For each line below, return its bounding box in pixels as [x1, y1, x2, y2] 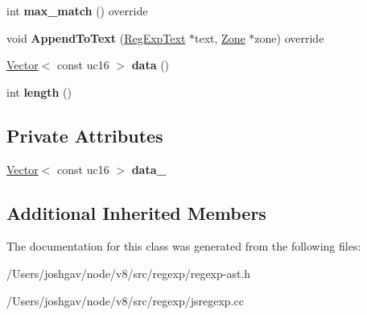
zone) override [254, 29, 324, 46]
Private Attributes [6, 122, 163, 147]
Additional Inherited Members [6, 200, 266, 225]
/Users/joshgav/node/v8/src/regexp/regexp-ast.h [6, 264, 251, 281]
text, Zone [195, 29, 245, 46]
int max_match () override [6, 2, 148, 19]
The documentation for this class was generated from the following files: [6, 238, 361, 255]
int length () [6, 83, 72, 100]
